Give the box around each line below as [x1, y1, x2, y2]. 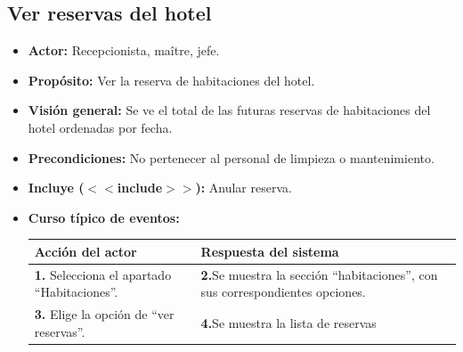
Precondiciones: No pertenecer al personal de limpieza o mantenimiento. [28, 148, 435, 167]
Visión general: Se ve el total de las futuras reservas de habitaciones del [28, 101, 431, 119]
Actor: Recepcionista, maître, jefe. [28, 41, 220, 60]
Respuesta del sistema [200, 241, 339, 260]
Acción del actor [34, 241, 137, 260]
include [117, 178, 163, 197]
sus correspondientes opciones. [200, 282, 366, 301]
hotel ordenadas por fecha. [28, 118, 173, 136]
